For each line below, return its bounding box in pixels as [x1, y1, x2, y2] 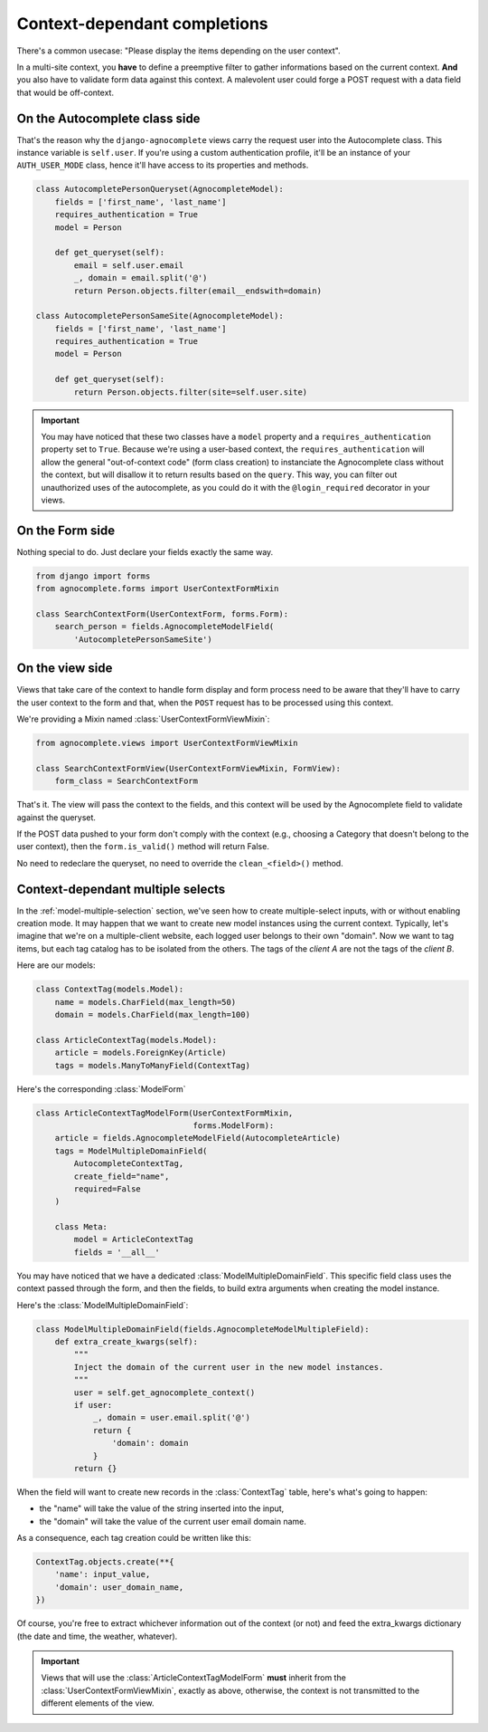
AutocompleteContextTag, [73, 1159, 184, 1169]
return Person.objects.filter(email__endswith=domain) [73, 285, 323, 296]
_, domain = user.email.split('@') [92, 1412, 250, 1423]
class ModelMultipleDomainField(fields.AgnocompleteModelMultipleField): [35, 1324, 370, 1335]
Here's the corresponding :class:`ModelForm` [16, 1083, 186, 1095]
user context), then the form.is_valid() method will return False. [16, 841, 270, 852]
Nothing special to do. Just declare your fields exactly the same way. [16, 546, 274, 557]
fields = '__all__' [73, 1247, 160, 1258]
